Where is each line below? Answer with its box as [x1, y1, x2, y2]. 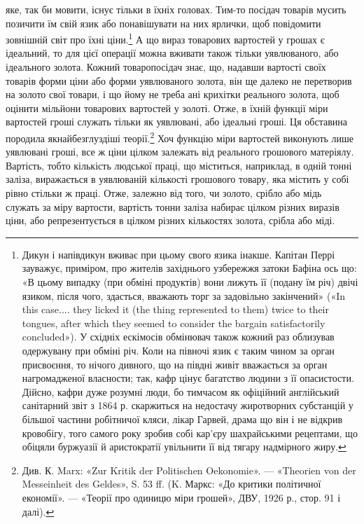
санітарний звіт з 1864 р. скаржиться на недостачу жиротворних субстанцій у [22, 398, 353, 413]
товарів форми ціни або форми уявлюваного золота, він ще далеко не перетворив [6, 73, 352, 88]
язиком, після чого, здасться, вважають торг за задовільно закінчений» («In [22, 288, 346, 303]
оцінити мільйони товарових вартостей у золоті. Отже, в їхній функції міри [6, 100, 328, 115]
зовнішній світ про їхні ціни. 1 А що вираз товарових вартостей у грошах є [6, 30, 325, 46]
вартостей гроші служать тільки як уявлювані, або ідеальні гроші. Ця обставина [6, 114, 347, 129]
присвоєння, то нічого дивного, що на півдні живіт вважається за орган [22, 357, 328, 371]
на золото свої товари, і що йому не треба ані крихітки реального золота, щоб [6, 87, 339, 102]
